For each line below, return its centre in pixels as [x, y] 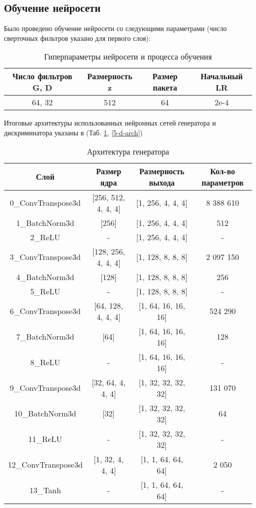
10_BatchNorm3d [45, 413]
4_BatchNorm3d [45, 277]
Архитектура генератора [128, 151]
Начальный [222, 76]
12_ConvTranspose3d [45, 465]
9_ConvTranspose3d [45, 388]
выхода [162, 182]
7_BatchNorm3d [45, 337]
